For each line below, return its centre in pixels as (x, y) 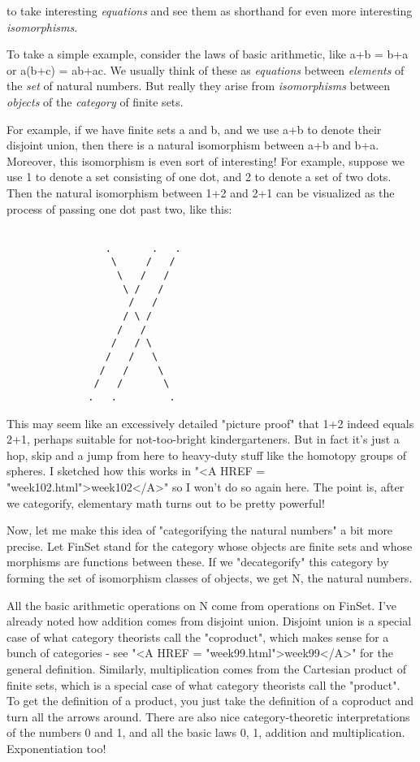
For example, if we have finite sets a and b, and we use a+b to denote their (194, 129)
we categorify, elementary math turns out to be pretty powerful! (166, 502)
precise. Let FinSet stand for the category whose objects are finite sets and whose (210, 546)
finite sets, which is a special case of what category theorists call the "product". (204, 684)
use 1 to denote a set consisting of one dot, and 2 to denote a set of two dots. (199, 177)
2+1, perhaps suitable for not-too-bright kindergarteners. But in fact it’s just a (203, 439)
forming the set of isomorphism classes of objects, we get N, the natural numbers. (210, 578)
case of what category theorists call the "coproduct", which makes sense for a (198, 636)
